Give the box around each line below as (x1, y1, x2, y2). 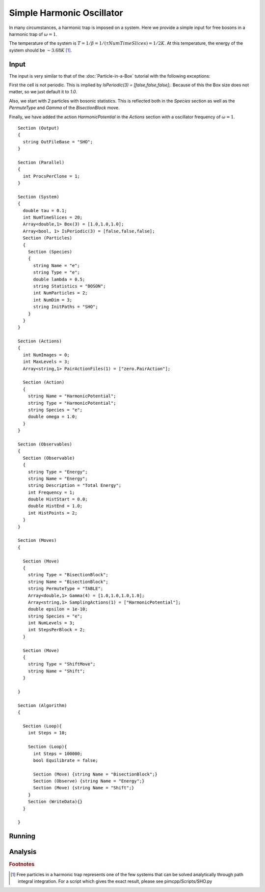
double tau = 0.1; (23, 208, 67, 213)
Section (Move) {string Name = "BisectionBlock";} (33, 771, 158, 777)
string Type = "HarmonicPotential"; (27, 400, 116, 406)
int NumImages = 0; (23, 352, 70, 358)
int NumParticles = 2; (33, 290, 88, 296)
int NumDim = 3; (33, 297, 73, 303)
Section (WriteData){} (27, 799, 83, 805)
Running (9, 832, 36, 840)
